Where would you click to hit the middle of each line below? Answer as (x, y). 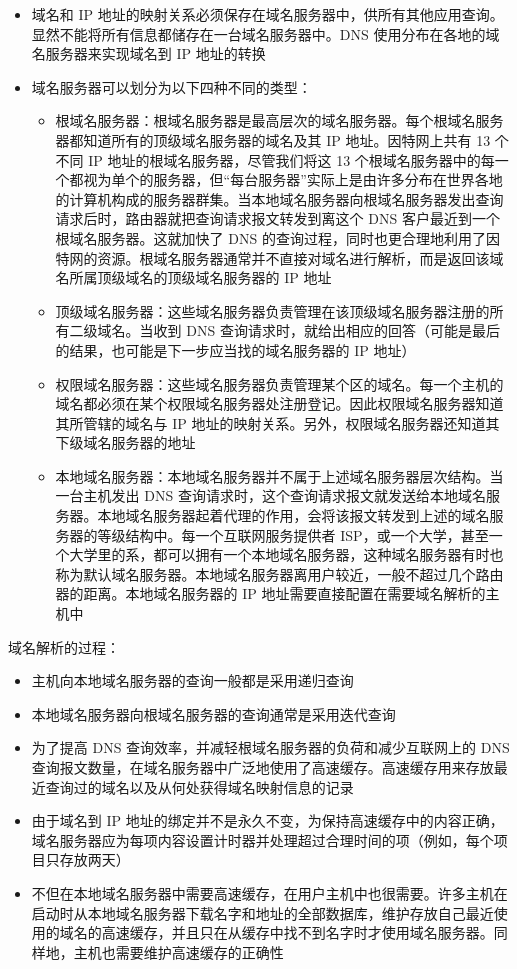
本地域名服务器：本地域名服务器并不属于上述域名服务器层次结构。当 (279, 475)
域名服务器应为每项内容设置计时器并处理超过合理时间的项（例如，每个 (262, 839)
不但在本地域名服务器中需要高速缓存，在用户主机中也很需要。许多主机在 (269, 892)
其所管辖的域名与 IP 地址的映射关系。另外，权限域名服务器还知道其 (277, 422)
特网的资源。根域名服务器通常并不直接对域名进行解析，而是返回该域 (279, 257)
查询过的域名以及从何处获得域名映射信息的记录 (199, 786)
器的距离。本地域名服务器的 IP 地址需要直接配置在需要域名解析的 (270, 593)
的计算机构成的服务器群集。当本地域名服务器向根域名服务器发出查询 (279, 198)
